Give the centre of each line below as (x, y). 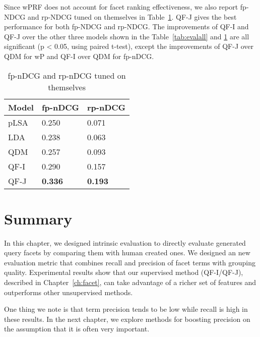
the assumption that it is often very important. (77, 329)
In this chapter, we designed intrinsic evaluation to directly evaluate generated (125, 242)
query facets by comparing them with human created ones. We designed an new (127, 252)
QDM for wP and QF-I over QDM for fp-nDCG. (79, 56)
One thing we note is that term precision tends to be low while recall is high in (126, 309)
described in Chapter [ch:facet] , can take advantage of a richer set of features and (130, 282)
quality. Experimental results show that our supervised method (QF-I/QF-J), (124, 272)
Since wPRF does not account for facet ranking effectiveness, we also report (121, 7)
